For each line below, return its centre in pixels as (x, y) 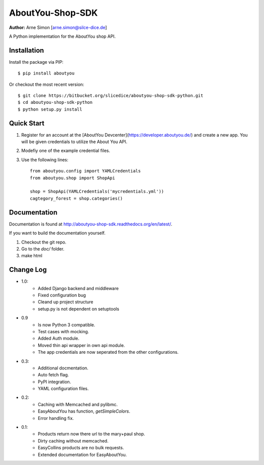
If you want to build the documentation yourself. (57, 233)
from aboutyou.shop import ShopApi (73, 178)
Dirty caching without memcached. (73, 441)
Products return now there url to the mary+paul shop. (91, 434)
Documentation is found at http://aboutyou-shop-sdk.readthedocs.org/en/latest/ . (91, 224)
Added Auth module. (59, 339)
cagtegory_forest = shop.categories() (77, 198)
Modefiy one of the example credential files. (66, 151)
